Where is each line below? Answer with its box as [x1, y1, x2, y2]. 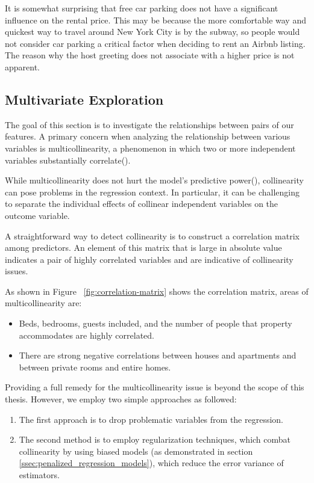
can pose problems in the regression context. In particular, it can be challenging [5, 185, 300, 198]
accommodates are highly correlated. [19, 328, 154, 341]
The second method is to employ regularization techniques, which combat [19, 433, 291, 446]
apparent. [5, 60, 40, 73]
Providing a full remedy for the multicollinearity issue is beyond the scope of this [5, 381, 304, 393]
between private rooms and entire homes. [19, 360, 171, 373]
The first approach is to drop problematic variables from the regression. [19, 413, 283, 425]
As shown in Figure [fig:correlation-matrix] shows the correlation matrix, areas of [5, 285, 309, 297]
